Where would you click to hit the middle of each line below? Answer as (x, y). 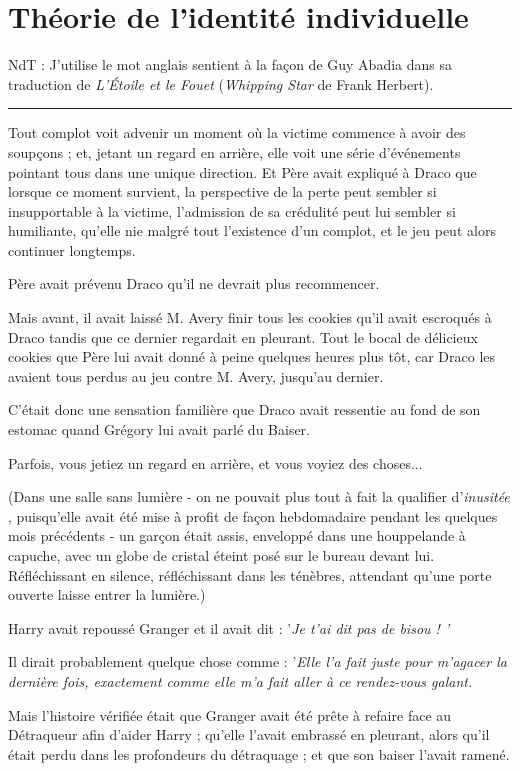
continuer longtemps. (72, 249)
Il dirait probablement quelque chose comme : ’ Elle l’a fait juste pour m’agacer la (257, 661)
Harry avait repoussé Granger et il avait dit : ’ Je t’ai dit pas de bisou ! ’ (229, 627)
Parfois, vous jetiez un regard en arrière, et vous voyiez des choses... (215, 462)
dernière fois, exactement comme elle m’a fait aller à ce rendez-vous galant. (240, 680)
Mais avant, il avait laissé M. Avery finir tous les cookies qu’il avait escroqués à (250, 317)
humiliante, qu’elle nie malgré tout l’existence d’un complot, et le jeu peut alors (252, 230)
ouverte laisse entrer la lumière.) (107, 594)
